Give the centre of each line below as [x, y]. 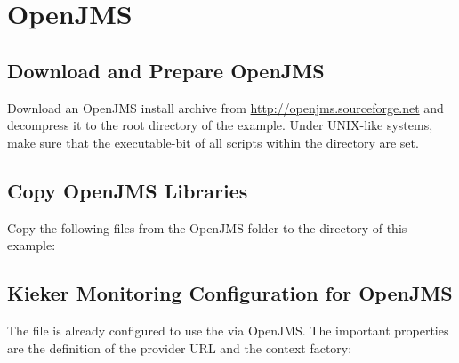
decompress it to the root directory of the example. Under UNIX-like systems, [220, 125]
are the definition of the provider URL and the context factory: [180, 347]
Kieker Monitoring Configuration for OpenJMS [230, 293]
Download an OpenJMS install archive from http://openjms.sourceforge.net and [225, 107]
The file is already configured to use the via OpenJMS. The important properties [228, 330]
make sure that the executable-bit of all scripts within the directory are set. [213, 142]
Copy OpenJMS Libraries [128, 190]
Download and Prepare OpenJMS [166, 70]
